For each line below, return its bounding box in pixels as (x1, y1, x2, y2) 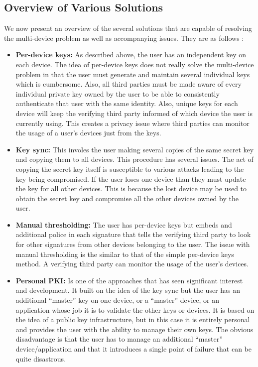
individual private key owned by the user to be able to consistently (15, 88, 220, 99)
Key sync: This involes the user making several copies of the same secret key (15, 144, 254, 154)
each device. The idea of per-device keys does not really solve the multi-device (15, 59, 254, 69)
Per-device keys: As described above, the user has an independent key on (15, 49, 247, 60)
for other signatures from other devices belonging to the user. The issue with (15, 239, 250, 249)
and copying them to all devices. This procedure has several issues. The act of (15, 154, 254, 164)
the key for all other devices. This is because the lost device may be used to (15, 183, 247, 194)
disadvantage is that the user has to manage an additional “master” (15, 334, 223, 344)
